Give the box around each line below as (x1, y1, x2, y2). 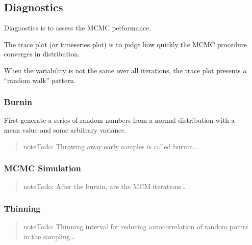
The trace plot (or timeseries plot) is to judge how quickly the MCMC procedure (4, 39, 247, 49)
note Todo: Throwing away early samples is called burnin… (23, 141, 198, 151)
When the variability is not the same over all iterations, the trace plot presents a (4, 65, 247, 75)
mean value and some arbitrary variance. (4, 124, 126, 135)
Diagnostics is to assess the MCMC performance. (4, 23, 151, 33)
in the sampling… (23, 231, 75, 241)
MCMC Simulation (4, 162, 81, 174)
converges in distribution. (4, 49, 80, 59)
